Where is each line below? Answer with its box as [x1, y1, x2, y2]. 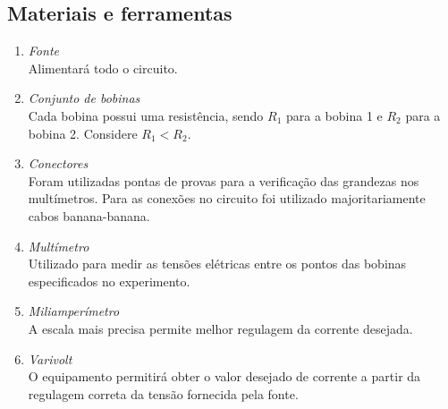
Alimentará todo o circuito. [28, 58, 178, 77]
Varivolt [28, 349, 72, 368]
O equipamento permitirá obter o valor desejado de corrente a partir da [28, 367, 421, 386]
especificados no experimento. [28, 271, 190, 290]
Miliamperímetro [28, 302, 120, 320]
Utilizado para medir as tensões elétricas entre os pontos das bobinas [28, 254, 407, 273]
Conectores [28, 154, 89, 173]
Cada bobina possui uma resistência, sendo [28, 106, 264, 124]
